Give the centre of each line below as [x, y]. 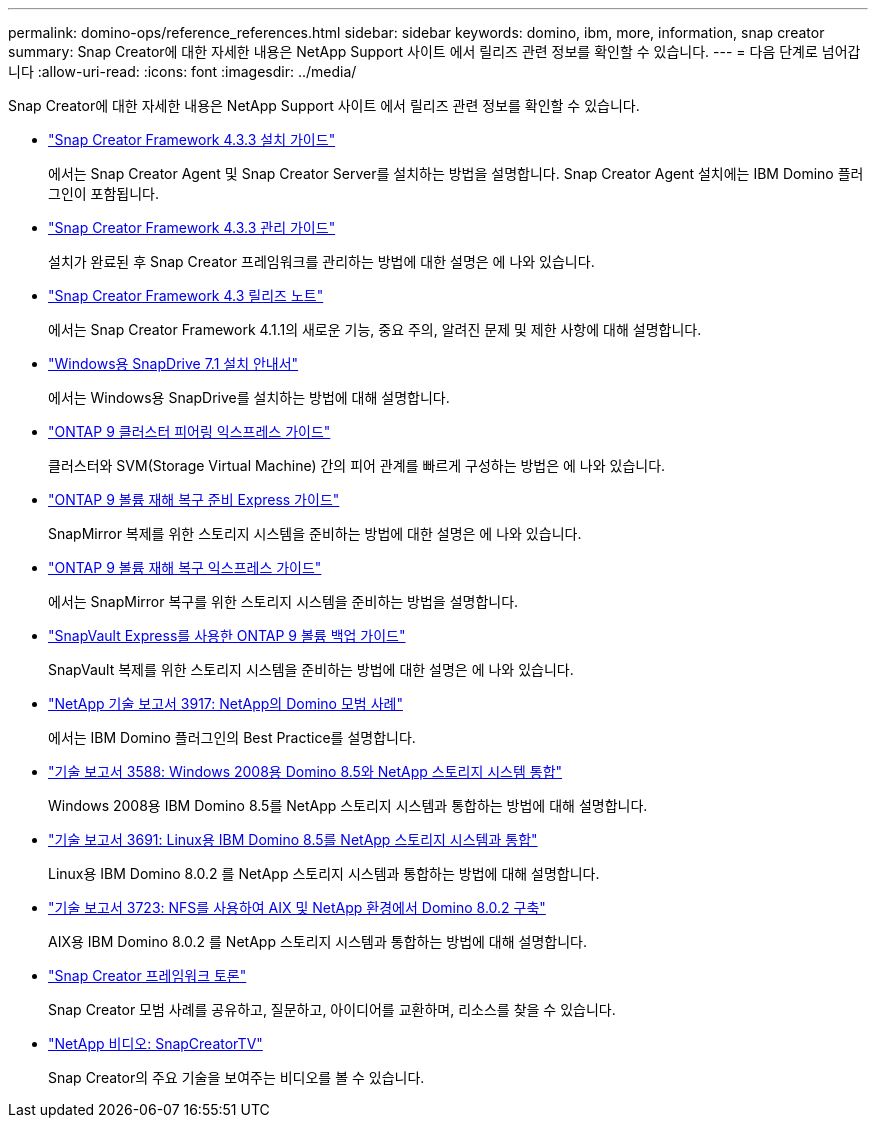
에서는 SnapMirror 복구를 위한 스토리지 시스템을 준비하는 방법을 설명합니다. [283, 601]
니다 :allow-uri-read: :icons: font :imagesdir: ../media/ [182, 71]
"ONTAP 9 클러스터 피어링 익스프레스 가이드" [189, 431]
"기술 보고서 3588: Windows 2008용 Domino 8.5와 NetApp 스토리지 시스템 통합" [305, 771]
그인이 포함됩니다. [104, 193]
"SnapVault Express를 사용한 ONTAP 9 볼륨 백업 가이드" [227, 635]
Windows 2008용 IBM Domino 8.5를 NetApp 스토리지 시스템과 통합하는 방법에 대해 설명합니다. [348, 805]
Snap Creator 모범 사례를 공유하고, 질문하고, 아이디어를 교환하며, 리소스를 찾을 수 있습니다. [332, 1009]
